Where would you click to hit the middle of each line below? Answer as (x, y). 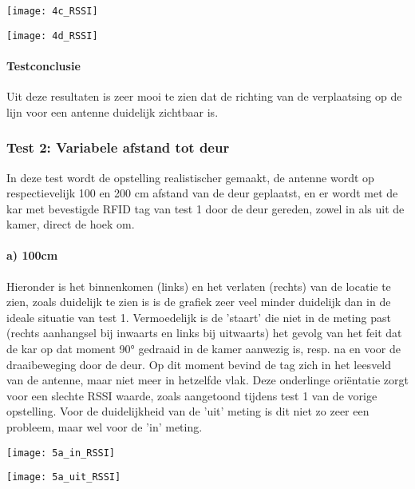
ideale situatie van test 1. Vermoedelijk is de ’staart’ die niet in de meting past (199, 317)
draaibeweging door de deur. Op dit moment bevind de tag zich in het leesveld (199, 364)
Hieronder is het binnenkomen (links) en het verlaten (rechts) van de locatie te (199, 286)
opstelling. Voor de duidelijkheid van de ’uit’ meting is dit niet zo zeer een (188, 411)
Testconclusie (43, 65)
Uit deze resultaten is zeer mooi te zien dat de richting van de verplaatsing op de (204, 96)
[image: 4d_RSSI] (52, 36)
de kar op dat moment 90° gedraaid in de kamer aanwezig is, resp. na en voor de (204, 349)
